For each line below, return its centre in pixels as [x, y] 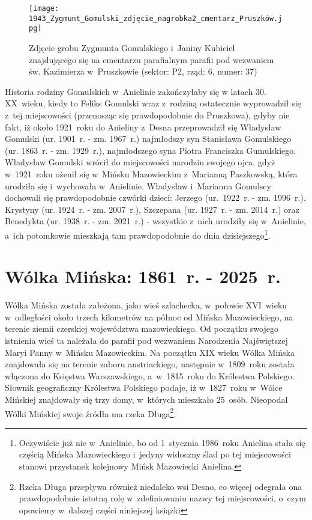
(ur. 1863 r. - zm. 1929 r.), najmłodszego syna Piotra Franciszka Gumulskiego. [151, 150]
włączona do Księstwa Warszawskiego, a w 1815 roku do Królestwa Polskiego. [150, 375]
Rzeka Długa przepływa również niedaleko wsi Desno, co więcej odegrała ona [160, 486]
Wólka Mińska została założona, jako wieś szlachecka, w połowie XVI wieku [146, 305]
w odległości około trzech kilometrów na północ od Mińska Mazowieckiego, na [149, 317]
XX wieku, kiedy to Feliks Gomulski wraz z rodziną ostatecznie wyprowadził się [153, 103]
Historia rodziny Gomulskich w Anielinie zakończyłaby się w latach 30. [136, 91]
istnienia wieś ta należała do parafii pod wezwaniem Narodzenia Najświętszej [146, 341]
